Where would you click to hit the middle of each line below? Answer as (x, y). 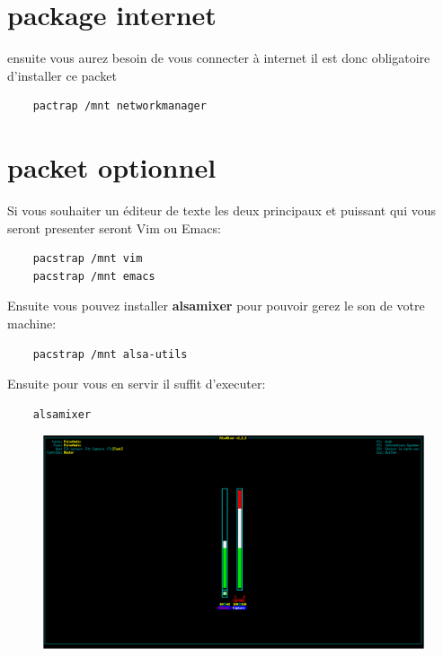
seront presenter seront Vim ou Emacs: (114, 227)
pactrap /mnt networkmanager (120, 106)
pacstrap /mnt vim (88, 259)
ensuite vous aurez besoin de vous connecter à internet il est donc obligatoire (219, 58)
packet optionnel (112, 167)
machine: (32, 323)
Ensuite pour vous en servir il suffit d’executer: (137, 384)
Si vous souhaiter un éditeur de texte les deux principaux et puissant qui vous (221, 210)
